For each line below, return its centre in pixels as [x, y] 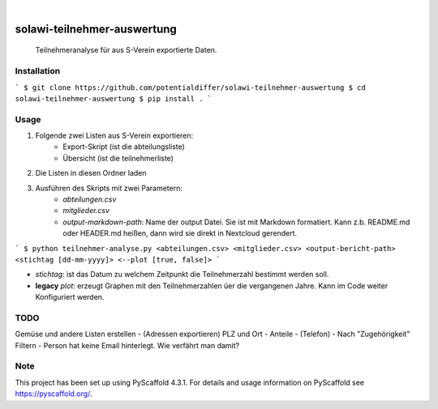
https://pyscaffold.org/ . [54, 394]
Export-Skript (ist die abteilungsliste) [124, 147]
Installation [38, 71]
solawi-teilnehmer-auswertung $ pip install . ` [114, 98]
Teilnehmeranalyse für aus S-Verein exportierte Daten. [126, 50]
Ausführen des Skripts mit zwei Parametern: [109, 188]
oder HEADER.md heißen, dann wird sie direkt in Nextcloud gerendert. [180, 233]
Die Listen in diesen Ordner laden [91, 173]
